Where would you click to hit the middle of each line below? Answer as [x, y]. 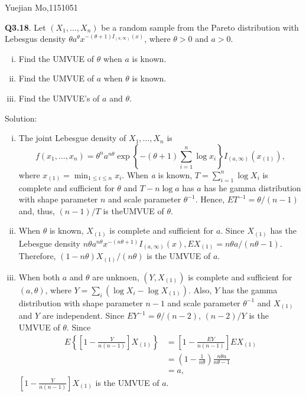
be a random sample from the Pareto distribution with [200, 27]
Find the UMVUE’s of [59, 98]
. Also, [200, 289]
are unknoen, [116, 276]
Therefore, [37, 256]
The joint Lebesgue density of [72, 138]
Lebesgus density [35, 39]
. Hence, [210, 199]
